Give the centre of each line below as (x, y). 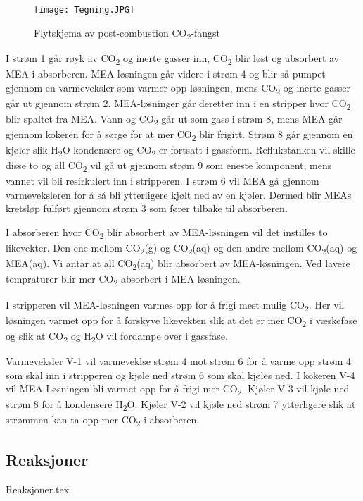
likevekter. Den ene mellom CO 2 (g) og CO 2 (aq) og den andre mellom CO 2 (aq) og (181, 248)
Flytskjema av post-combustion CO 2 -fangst (127, 33)
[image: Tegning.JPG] (84, 10)
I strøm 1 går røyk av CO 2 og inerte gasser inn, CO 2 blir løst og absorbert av (172, 58)
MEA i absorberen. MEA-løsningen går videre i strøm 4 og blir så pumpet (166, 73)
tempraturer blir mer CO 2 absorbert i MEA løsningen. (123, 280)
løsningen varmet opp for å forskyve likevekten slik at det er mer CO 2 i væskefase (181, 321)
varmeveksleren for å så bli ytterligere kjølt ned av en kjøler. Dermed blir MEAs (179, 194)
